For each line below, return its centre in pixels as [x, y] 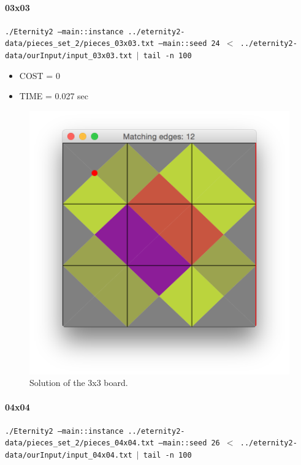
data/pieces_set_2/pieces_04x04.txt [80, 443]
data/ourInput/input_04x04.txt [69, 456]
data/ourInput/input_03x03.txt [69, 56]
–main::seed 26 [189, 443]
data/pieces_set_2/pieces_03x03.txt [80, 44]
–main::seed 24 [189, 44]
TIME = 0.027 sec [54, 96]
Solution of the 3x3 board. [79, 383]
